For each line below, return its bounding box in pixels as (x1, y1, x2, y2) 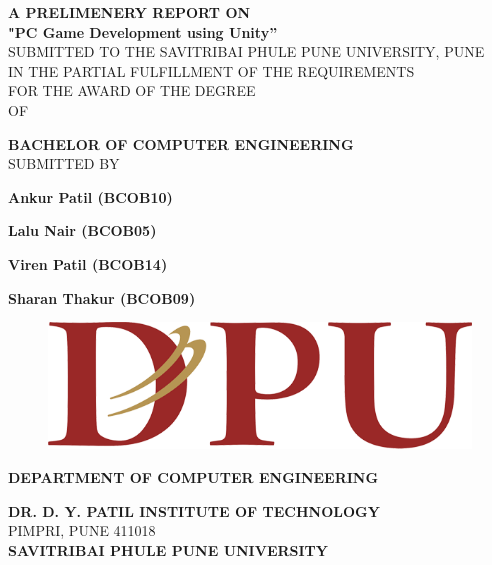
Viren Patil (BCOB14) (8, 253, 168, 274)
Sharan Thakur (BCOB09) (8, 287, 196, 308)
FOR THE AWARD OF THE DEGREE (8, 80, 256, 101)
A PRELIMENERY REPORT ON (8, 2, 251, 22)
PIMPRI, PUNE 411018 (8, 520, 156, 541)
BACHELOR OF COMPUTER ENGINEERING (8, 133, 354, 154)
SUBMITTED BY (8, 153, 120, 174)
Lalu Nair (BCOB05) (8, 220, 157, 241)
